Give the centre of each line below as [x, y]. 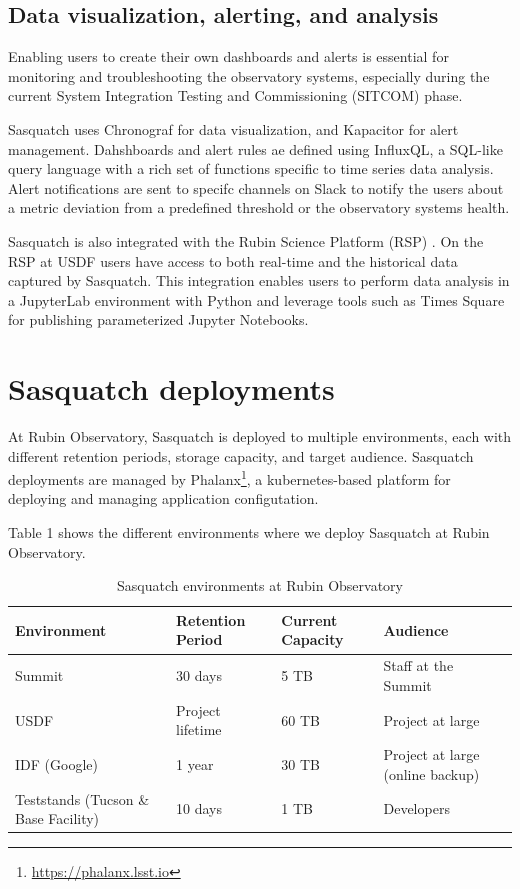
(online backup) [431, 773]
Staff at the [418, 665]
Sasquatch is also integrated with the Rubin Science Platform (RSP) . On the [246, 240]
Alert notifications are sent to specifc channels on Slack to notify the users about [256, 187]
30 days [199, 675]
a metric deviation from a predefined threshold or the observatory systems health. [259, 207]
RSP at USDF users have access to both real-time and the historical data [233, 260]
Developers [416, 808]
